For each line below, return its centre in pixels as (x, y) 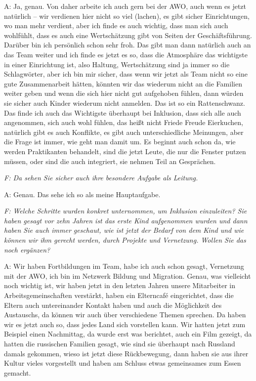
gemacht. (18, 372)
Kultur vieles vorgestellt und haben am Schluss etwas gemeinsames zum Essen (123, 363)
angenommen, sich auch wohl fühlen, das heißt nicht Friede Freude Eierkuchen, (124, 122)
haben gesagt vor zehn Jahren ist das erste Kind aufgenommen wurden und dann (126, 220)
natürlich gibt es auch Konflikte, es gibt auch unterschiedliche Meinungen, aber (124, 132)
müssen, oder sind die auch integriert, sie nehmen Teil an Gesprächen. (110, 161)
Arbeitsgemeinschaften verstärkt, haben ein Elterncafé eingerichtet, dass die (119, 295)
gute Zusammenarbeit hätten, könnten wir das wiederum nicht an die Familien (123, 83)
